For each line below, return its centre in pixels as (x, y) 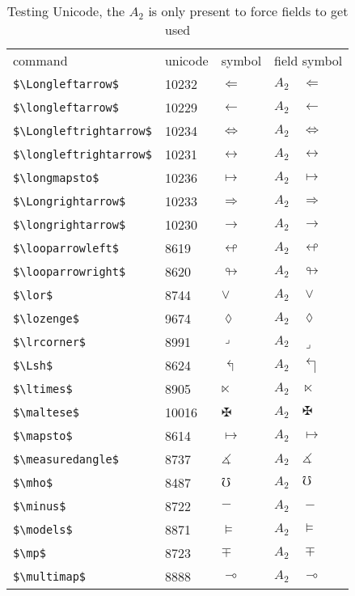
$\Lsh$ (33, 365)
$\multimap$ (50, 576)
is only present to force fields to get (248, 11)
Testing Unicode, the (66, 11)
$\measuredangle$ (66, 459)
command (40, 60)
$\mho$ (33, 482)
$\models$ (43, 529)
